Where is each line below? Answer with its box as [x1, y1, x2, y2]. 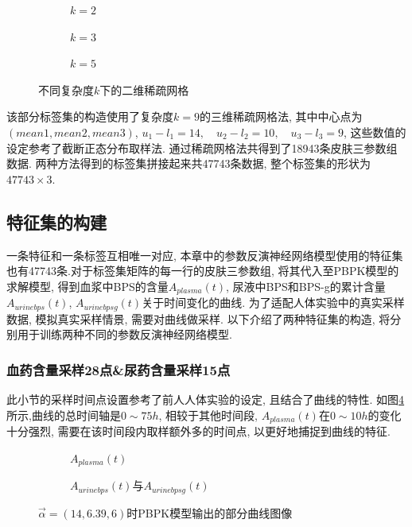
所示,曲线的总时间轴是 [6, 406, 121, 423]
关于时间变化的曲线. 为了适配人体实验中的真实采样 [142, 294, 405, 311]
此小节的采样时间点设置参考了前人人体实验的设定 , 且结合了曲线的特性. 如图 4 [6, 391, 405, 408]
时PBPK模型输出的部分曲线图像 [126, 504, 293, 521]
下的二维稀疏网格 [99, 81, 189, 98]
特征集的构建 [6, 209, 107, 234]
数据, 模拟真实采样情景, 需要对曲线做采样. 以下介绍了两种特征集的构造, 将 [6, 310, 391, 327]
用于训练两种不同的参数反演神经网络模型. [17, 326, 232, 343]
